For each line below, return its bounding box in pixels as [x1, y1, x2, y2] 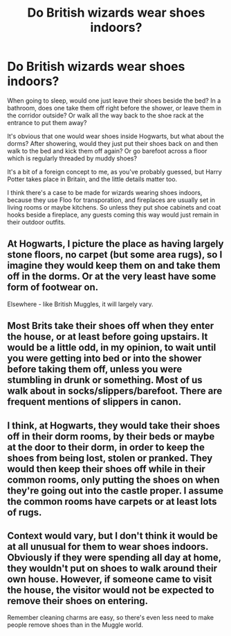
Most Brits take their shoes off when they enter [7, 320, 214, 332]
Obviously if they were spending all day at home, [7, 551, 221, 563]
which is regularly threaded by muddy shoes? [7, 154, 137, 162]
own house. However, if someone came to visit [7, 573, 212, 585]
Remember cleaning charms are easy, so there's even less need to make [7, 613, 214, 622]
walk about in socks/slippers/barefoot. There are [7, 385, 223, 397]
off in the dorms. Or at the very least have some [7, 271, 216, 283]
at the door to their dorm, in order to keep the [7, 441, 205, 453]
